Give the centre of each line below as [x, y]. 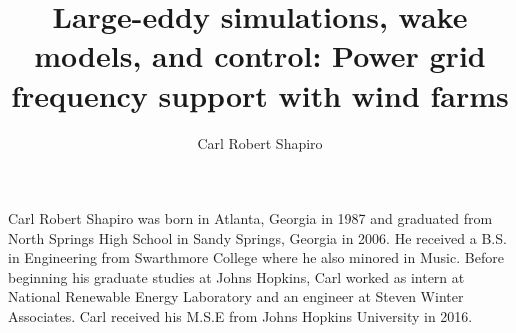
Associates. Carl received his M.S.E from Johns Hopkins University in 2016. [240, 316]
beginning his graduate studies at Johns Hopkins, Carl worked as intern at [236, 276]
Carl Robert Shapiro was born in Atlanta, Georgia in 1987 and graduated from [250, 218]
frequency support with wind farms [260, 94]
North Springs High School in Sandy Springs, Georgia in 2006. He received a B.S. [257, 237]
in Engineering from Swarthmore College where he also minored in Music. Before [256, 257]
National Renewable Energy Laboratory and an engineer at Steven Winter [236, 296]
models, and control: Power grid [260, 55]
